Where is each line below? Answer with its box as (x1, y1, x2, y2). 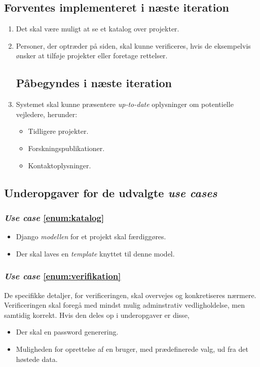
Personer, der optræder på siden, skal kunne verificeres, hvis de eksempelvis (16, 40, 251, 51)
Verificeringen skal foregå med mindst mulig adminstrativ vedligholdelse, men (4, 300, 245, 310)
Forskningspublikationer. (28, 142, 105, 153)
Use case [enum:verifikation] (4, 270, 121, 282)
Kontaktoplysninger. (28, 160, 91, 170)
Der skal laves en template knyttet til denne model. (16, 248, 175, 259)
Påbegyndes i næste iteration (16, 75, 172, 91)
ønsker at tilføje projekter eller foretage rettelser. (16, 50, 168, 61)
